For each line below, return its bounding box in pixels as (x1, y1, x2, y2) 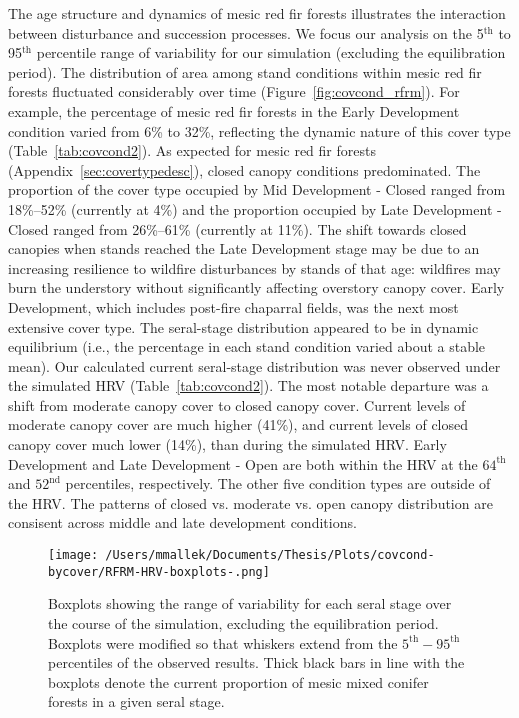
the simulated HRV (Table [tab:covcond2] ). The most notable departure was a (8, 375, 489, 396)
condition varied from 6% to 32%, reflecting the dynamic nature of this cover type (8, 120, 511, 141)
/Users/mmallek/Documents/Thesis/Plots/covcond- (105, 548, 435, 563)
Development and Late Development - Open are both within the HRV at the (8, 453, 478, 474)
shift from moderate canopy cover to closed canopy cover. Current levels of (8, 394, 466, 415)
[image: (48, 548, 99, 563)
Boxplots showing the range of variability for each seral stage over (48, 593, 452, 614)
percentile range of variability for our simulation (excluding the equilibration (36, 42, 506, 63)
